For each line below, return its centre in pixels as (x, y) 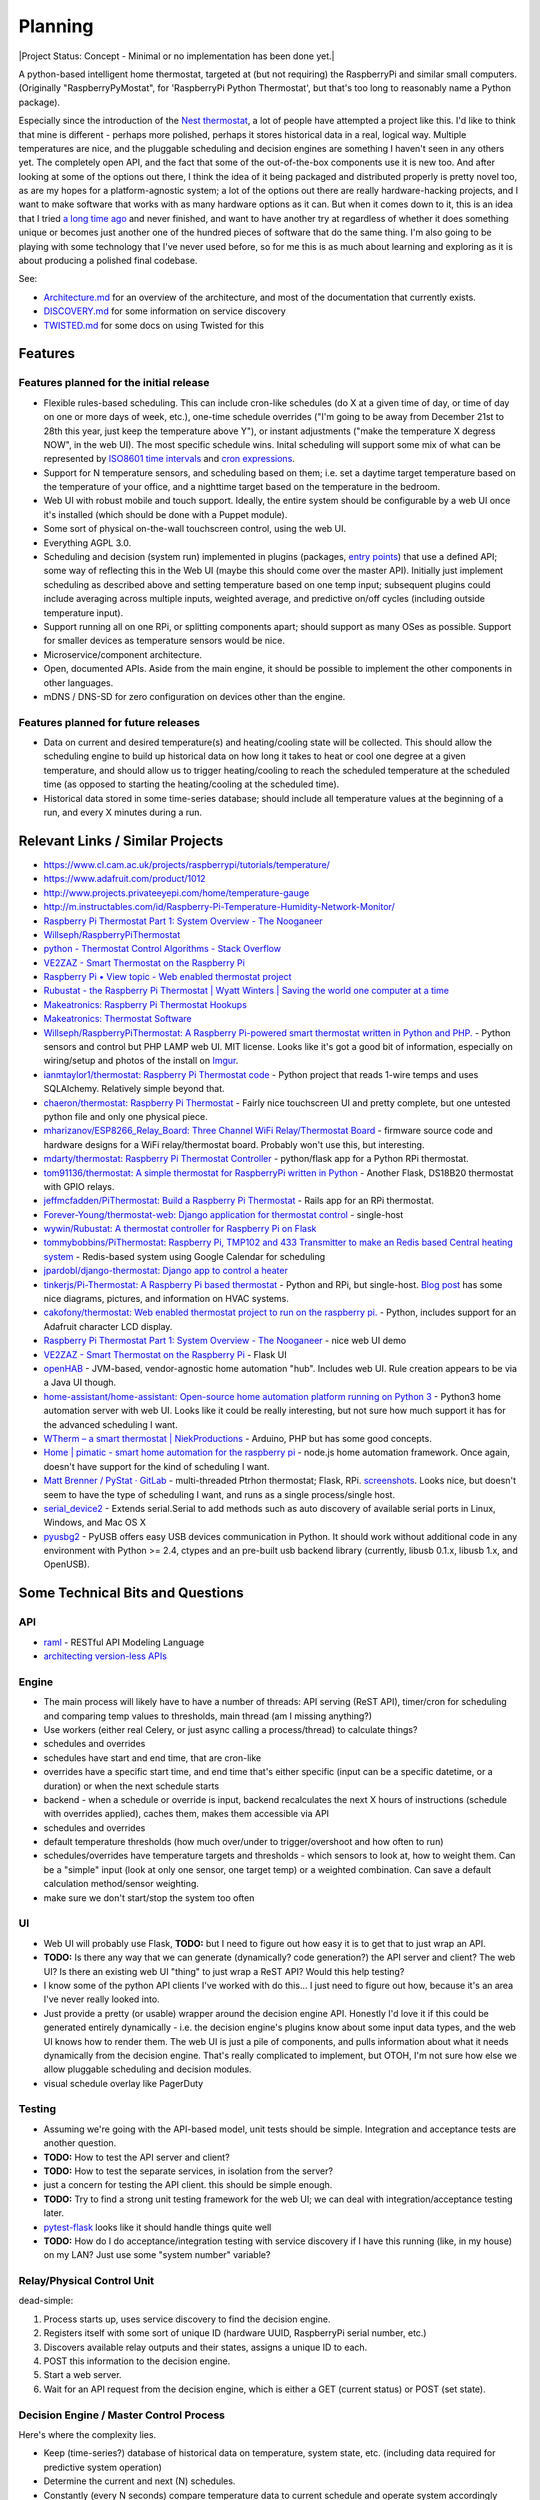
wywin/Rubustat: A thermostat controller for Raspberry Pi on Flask (180, 1229)
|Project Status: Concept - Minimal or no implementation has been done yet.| (176, 56)
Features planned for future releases (109, 722)
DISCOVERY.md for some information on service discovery (165, 311)
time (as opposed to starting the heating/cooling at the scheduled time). (191, 784)
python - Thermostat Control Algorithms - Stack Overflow (162, 949)
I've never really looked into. (101, 1999)
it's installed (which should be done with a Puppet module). (165, 514)
